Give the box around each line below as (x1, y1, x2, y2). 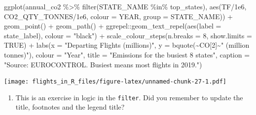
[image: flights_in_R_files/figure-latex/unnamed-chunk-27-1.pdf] (4, 78, 227, 86)
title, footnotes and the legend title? (15, 102, 125, 112)
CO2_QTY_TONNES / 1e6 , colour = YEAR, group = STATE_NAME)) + (4, 11, 233, 21)
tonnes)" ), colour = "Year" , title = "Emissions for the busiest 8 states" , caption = (4, 49, 250, 59)
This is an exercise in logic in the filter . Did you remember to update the (15, 92, 243, 102)
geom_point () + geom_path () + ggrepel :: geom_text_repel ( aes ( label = (4, 21, 221, 31)
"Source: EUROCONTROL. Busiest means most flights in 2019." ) (4, 59, 202, 69)
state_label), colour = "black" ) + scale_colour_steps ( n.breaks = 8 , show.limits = (4, 30, 252, 40)
